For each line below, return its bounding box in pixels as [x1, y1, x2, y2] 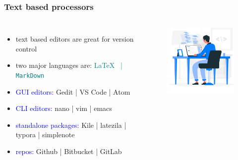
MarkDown [15, 72, 45, 79]
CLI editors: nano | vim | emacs [15, 103, 112, 113]
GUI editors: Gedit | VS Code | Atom [15, 86, 130, 97]
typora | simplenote [15, 129, 75, 140]
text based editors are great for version [15, 34, 134, 44]
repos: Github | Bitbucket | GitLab [15, 146, 122, 157]
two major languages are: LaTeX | [15, 60, 122, 70]
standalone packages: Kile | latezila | [15, 119, 126, 130]
